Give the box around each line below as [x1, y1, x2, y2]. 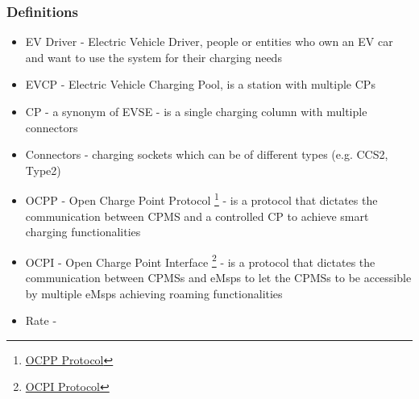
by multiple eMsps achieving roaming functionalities [25, 285, 283, 301]
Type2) [25, 161, 61, 178]
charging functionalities [25, 223, 141, 240]
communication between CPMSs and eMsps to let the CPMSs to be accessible [25, 269, 412, 286]
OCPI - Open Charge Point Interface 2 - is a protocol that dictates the [25, 251, 375, 270]
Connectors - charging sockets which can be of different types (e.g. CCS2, [25, 146, 388, 163]
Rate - [25, 312, 57, 329]
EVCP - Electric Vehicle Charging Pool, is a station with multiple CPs [25, 76, 375, 93]
